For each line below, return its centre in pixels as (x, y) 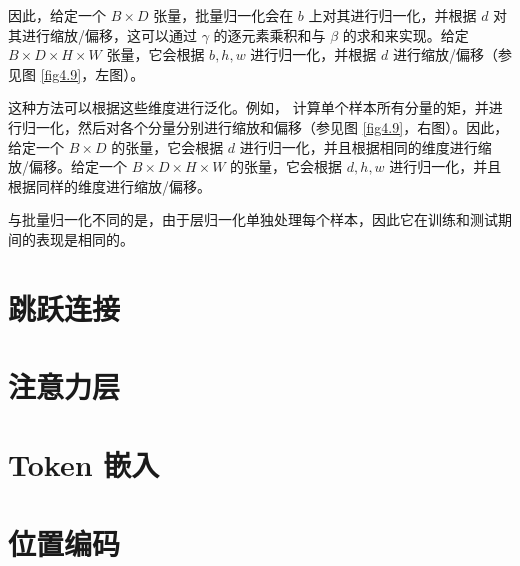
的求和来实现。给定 (405, 34)
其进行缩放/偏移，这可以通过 (102, 34)
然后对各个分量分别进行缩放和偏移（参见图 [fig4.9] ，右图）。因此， (293, 126)
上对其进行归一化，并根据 (392, 15)
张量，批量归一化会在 (223, 15)
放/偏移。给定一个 (67, 166)
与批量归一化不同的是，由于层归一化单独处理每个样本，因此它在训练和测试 (253, 219)
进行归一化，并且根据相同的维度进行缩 (365, 146)
